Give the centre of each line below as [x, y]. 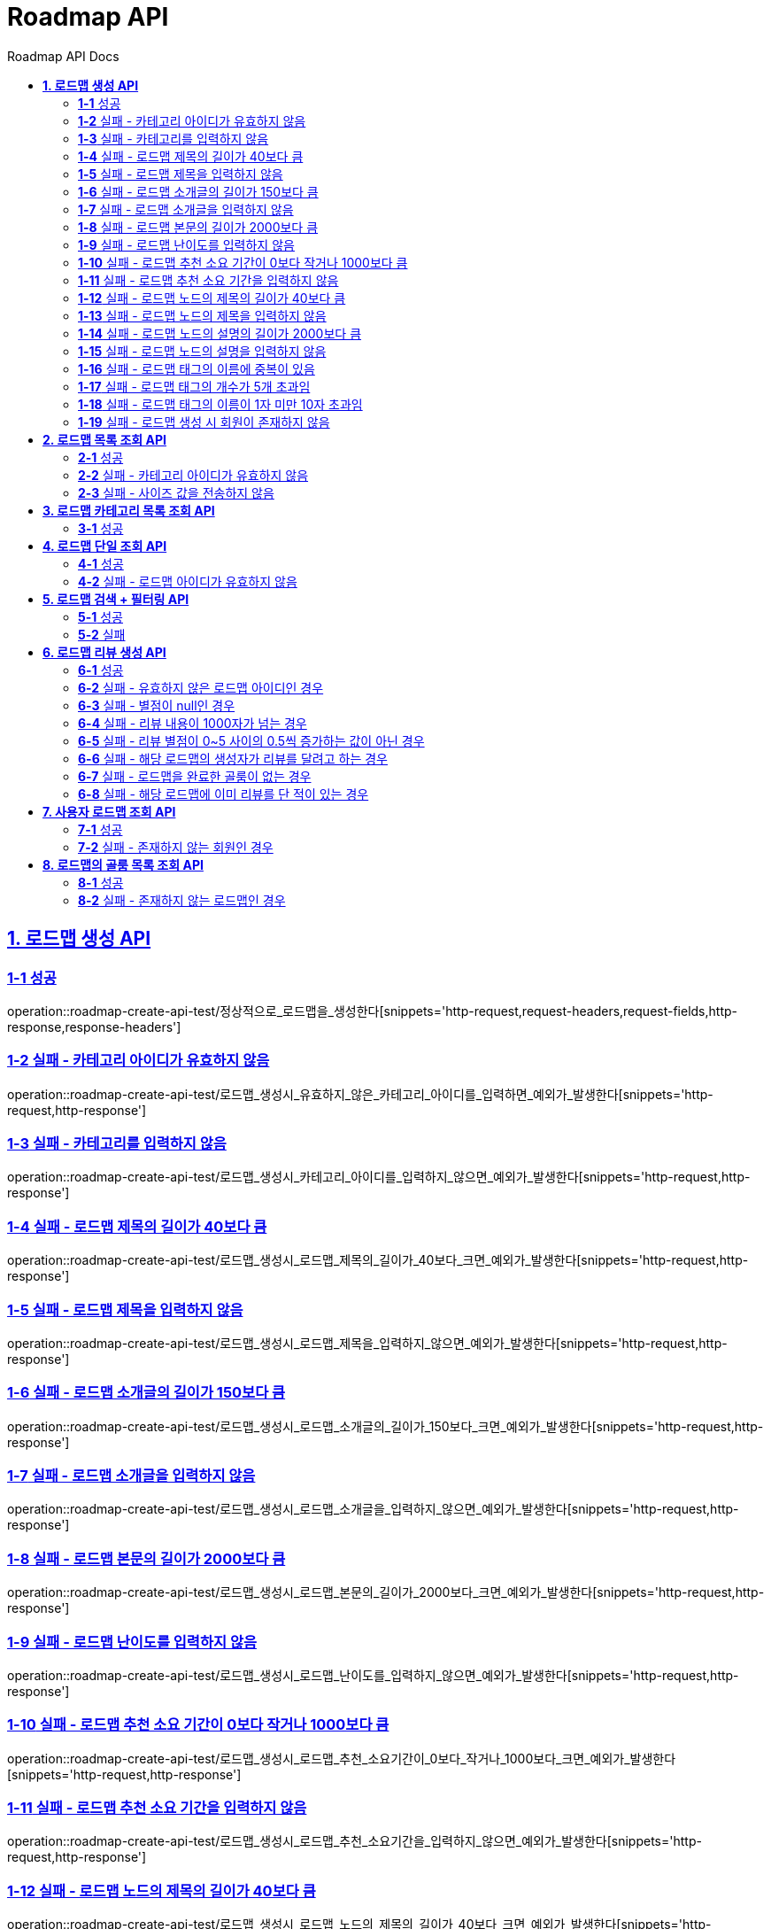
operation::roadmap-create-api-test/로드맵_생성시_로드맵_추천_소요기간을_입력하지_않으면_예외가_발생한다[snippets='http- [355, 1841]
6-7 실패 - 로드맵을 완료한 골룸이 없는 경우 [195, 776]
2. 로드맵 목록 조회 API [104, 439]
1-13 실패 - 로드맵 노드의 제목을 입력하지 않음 [202, 315]
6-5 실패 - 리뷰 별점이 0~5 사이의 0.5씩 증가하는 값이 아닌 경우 [251, 740]
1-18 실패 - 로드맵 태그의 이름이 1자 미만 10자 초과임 [220, 404]
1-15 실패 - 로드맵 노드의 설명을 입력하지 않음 [202, 351]
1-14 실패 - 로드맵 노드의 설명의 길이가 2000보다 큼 [220, 333]
